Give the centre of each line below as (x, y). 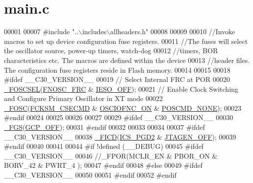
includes (94, 31)
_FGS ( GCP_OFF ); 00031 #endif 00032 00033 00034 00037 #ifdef (104, 127)
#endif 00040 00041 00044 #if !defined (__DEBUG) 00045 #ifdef (104, 146)
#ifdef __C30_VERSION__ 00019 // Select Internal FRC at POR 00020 (117, 79)
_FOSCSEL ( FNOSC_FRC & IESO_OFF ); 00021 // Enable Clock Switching (121, 89)
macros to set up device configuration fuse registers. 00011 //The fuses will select (126, 41)
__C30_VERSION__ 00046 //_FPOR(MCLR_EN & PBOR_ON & (111, 155)
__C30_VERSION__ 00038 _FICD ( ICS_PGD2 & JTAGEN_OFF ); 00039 (120, 136)
